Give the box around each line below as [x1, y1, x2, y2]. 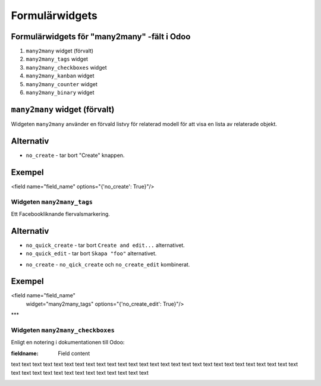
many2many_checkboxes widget [26, 64, 107, 71]
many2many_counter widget [26, 80, 97, 87]
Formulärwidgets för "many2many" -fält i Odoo [11, 32, 191, 42]
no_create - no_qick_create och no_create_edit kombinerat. [26, 261, 190, 268]
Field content [58, 350, 90, 357]
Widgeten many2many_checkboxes [11, 326, 115, 334]
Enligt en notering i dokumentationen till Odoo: [11, 339, 125, 346]
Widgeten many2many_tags [11, 197, 93, 206]
